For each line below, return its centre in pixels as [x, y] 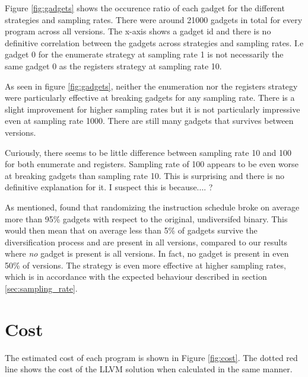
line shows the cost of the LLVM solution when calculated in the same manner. [149, 369]
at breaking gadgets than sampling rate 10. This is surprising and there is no [145, 175]
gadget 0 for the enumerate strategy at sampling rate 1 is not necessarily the [144, 54]
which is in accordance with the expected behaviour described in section [136, 277]
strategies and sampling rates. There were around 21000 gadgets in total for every [154, 19]
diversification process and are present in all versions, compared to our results [146, 242]
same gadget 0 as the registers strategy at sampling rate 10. [113, 66]
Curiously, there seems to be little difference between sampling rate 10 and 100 [148, 152]
